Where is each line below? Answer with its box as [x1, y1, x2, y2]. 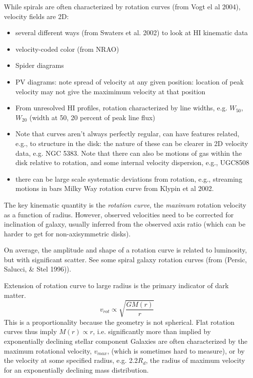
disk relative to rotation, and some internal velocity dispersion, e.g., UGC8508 [15, 157, 250, 168]
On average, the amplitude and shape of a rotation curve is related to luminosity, [4, 245, 247, 255]
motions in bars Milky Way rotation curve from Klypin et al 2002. [15, 183, 214, 193]
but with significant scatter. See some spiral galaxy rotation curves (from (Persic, [4, 254, 247, 264]
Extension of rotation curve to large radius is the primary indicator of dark [4, 280, 229, 291]
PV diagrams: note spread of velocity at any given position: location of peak [15, 76, 244, 86]
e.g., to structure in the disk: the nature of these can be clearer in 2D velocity [15, 138, 249, 148]
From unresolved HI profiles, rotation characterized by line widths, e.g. [15, 103, 228, 113]
